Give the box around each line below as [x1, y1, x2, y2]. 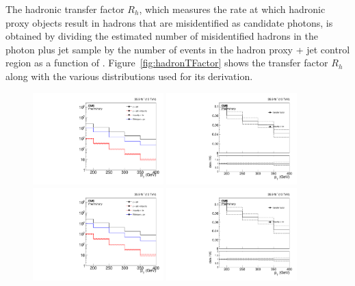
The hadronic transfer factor [5, 2, 124, 16]
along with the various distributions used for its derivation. [5, 68, 253, 83]
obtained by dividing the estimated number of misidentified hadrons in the [5, 29, 318, 43]
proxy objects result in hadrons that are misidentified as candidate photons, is [5, 15, 333, 29]
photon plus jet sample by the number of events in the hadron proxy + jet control [5, 42, 350, 56]
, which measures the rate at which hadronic [139, 2, 326, 16]
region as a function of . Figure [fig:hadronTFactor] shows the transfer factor [5, 55, 328, 70]
